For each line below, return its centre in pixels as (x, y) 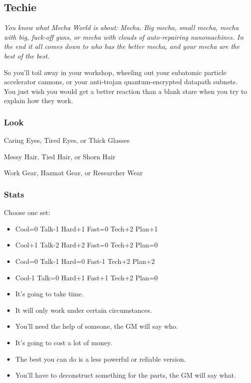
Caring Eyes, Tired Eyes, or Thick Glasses (67, 140)
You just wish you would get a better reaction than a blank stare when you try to (125, 91)
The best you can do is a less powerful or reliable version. (101, 359)
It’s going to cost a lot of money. (64, 342)
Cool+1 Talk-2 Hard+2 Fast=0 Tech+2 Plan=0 (86, 245)
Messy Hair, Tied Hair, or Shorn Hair (60, 156)
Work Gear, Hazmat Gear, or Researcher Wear (73, 173)
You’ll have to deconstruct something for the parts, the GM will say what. (125, 375)
